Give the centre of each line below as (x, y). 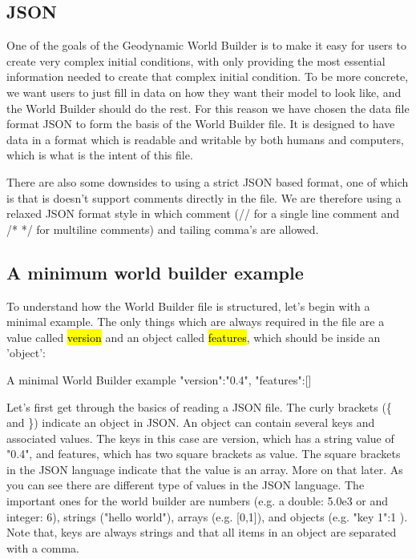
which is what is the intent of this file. (100, 155)
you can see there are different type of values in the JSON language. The (186, 485)
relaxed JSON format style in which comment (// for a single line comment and (203, 213)
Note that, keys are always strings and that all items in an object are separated (202, 532)
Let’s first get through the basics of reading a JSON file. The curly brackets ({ (199, 406)
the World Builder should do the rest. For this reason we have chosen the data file (208, 108)
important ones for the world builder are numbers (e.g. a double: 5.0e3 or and (198, 501)
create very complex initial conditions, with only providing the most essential (196, 60)
